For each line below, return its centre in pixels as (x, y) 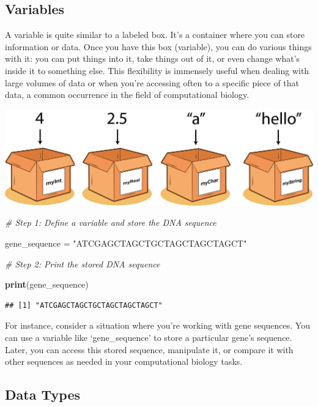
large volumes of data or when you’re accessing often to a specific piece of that (152, 82)
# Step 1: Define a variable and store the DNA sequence (111, 222)
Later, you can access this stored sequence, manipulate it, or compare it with (149, 349)
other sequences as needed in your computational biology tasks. (124, 361)
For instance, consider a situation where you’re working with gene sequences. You (157, 325)
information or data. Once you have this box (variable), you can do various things (158, 46)
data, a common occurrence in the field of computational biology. (127, 95)
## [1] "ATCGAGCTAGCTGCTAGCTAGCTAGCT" (84, 305)
